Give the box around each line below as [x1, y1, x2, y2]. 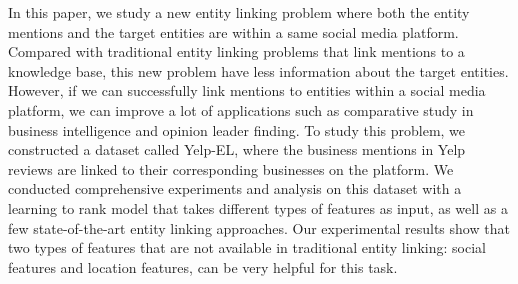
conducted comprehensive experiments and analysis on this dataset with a [8, 178, 462, 199]
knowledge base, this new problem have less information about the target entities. [8, 60, 509, 81]
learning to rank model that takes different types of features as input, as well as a [8, 197, 508, 218]
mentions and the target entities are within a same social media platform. [8, 21, 459, 42]
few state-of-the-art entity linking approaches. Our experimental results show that [8, 217, 510, 238]
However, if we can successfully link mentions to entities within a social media [8, 80, 486, 101]
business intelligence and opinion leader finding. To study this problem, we [8, 119, 466, 140]
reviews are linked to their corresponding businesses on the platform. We [8, 158, 454, 179]
